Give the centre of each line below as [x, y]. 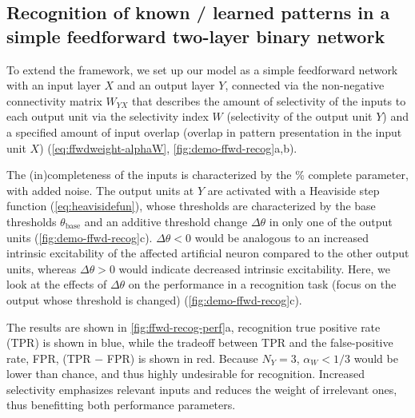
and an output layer [166, 85]
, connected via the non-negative [305, 85]
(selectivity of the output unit [299, 116]
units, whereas [42, 268]
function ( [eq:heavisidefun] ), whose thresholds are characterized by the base [191, 206]
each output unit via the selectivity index [108, 116]
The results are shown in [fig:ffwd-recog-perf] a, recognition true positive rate [194, 326]
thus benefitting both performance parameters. [121, 405]
